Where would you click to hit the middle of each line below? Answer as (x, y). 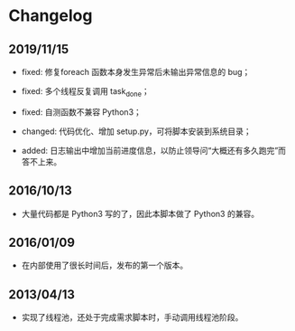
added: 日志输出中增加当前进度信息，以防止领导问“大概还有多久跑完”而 (153, 150)
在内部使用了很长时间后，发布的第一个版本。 (105, 265)
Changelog (51, 16)
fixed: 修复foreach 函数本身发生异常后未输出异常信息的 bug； (136, 72)
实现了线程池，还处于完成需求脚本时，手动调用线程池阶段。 (132, 317)
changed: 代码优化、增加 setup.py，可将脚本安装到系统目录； (136, 131)
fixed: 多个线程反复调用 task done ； (85, 92)
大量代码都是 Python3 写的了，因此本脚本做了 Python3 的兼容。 (140, 213)
